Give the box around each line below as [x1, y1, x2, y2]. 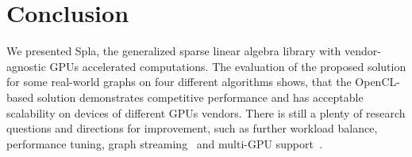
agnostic [6, 58, 46, 74]
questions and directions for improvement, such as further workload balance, [6, 120, 378, 136]
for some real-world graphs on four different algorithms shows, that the [6, 73, 352, 90]
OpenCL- [355, 73, 400, 90]
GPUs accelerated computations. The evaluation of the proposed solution [49, 58, 406, 74]
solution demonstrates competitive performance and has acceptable [37, 88, 364, 105]
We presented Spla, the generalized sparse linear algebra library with [6, 43, 341, 59]
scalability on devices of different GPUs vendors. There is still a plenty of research [6, 104, 406, 121]
